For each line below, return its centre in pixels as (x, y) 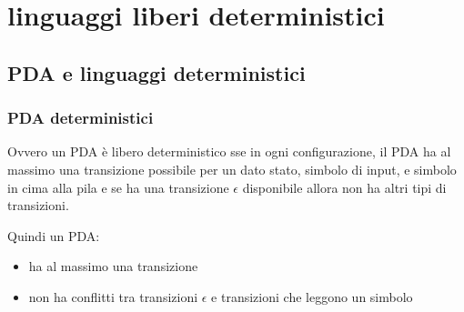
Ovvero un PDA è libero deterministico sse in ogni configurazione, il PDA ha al (229, 151)
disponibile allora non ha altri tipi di (344, 187)
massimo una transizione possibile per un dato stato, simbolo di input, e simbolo (232, 169)
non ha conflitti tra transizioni (113, 296)
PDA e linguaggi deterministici (156, 72)
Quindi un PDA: (54, 235)
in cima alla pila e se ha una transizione (118, 187)
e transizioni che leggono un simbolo (312, 296)
